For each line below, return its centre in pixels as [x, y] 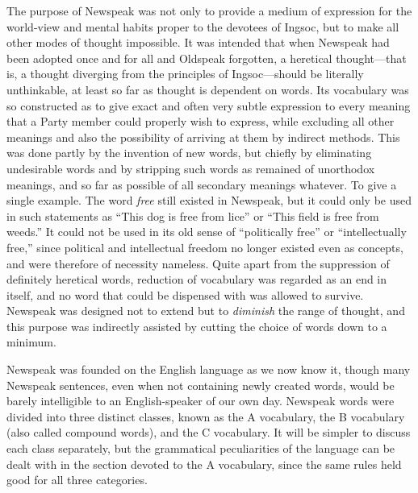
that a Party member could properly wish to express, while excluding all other [201, 121]
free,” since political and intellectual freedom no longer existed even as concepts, [205, 247]
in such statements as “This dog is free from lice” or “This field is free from [193, 215]
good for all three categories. [77, 480]
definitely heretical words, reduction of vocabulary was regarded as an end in [197, 279]
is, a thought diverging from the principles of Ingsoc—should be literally [185, 74]
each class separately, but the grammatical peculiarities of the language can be [201, 448]
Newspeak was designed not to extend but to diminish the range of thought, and [206, 311]
